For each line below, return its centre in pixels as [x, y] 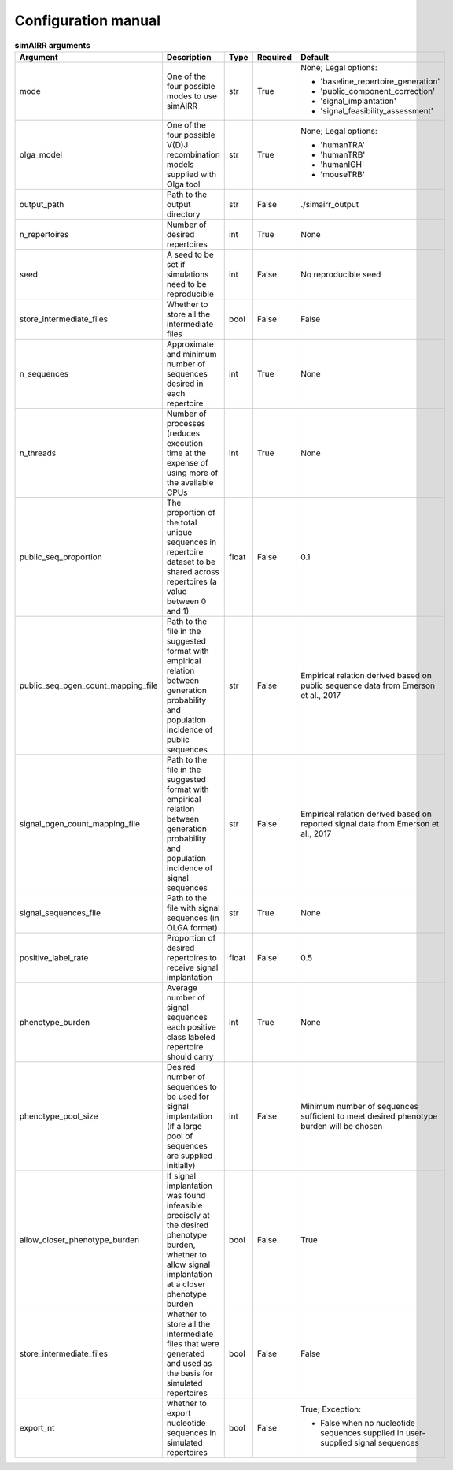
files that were [193, 1343]
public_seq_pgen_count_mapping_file [88, 685]
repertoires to [192, 957]
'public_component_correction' [377, 91]
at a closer [186, 1284]
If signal [181, 1175]
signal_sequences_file [60, 912]
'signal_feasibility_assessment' [377, 110]
